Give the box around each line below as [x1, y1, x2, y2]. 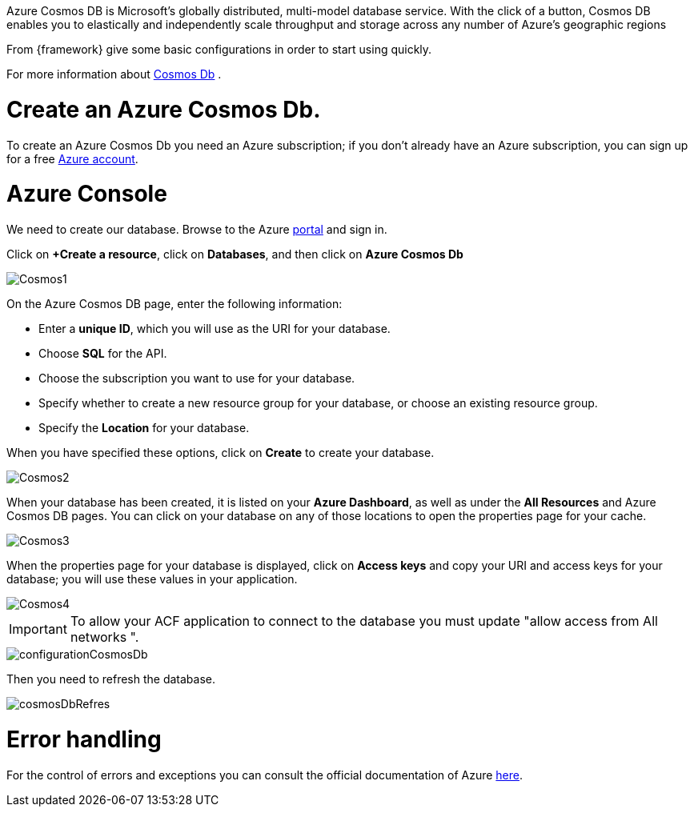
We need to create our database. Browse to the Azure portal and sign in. [6, 222, 387, 236]
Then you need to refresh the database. [6, 672, 216, 686]
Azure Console [6, 180, 167, 208]
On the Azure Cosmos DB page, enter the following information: [6, 297, 343, 310]
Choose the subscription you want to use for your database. [38, 371, 355, 385]
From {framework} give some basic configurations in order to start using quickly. [6, 42, 432, 56]
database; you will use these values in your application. [6, 572, 298, 586]
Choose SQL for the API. [38, 346, 167, 360]
